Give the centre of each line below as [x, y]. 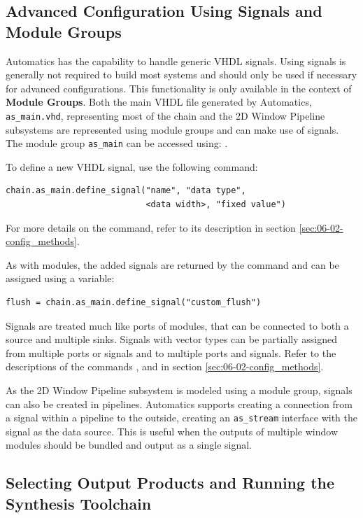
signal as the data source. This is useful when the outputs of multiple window [172, 431]
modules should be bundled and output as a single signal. [129, 445]
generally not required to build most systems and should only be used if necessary [181, 75]
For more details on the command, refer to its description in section [151, 227]
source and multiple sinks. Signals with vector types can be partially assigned [171, 339]
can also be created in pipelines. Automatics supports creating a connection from [179, 404]
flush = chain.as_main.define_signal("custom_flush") [134, 303]
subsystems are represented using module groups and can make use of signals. [172, 129]
